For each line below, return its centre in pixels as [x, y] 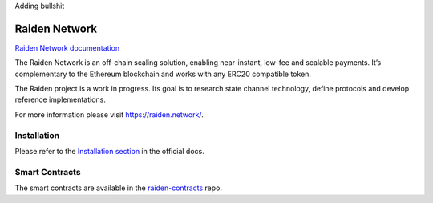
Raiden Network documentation [67, 47]
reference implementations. [60, 99]
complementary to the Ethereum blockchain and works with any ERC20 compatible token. [163, 74]
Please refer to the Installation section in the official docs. [109, 151]
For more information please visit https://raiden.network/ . [109, 114]
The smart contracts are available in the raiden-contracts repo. [118, 188]
